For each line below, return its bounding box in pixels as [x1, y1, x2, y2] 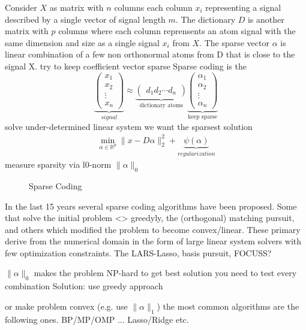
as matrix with [49, 1, 104, 13]
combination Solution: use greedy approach [5, 280, 163, 292]
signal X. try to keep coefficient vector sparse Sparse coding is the [5, 59, 247, 72]
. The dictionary [175, 13, 236, 25]
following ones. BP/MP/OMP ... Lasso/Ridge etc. [5, 313, 189, 325]
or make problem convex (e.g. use [5, 299, 128, 312]
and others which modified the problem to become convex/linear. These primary [5, 223, 301, 235]
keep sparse [188, 114, 218, 120]
